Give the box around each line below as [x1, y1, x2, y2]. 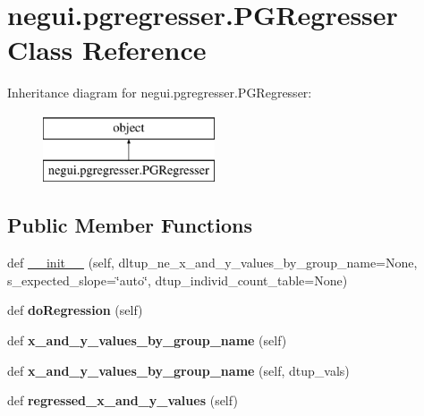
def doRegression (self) [7, 301, 143, 319]
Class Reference [7, 31, 207, 68]
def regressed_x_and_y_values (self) [7, 391, 238, 410]
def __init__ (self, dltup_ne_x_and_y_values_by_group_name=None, [7, 253, 418, 272]
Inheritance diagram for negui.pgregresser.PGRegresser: [7, 83, 312, 102]
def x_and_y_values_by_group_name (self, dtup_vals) [7, 361, 350, 379]
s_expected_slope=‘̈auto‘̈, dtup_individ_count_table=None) [7, 270, 348, 289]
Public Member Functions [7, 211, 252, 239]
